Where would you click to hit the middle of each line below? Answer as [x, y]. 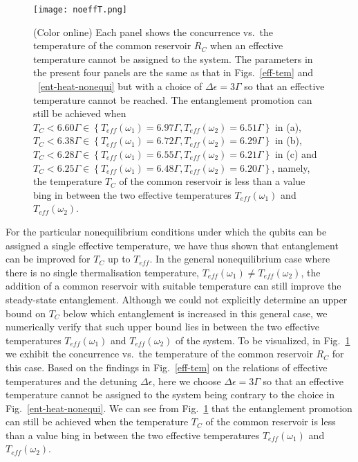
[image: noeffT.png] [81, 10]
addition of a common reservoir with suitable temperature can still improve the [173, 286]
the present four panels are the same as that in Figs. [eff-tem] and [173, 72]
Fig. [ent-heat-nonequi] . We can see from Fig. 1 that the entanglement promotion [179, 408]
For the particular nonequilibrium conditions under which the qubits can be [166, 231]
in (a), [288, 126]
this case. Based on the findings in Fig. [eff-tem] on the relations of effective [167, 367]
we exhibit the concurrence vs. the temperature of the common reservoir [159, 354]
